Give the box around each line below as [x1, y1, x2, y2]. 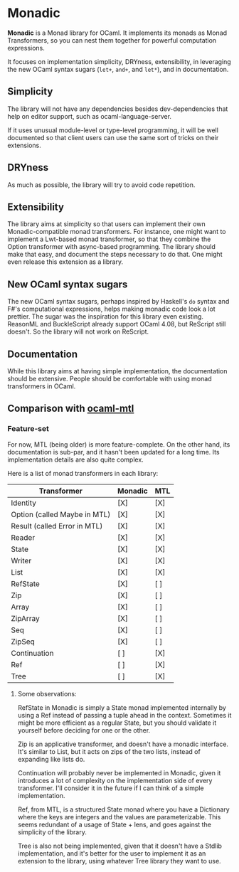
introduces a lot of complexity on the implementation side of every [17, 776, 213, 785]
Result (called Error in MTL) [11, 521, 103, 531]
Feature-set [7, 424, 50, 434]
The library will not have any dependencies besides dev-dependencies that [7, 105, 228, 113]
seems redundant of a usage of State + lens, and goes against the [17, 820, 212, 829]
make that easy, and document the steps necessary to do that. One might [7, 250, 223, 259]
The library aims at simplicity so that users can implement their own [7, 220, 206, 228]
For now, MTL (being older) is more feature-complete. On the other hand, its [7, 440, 230, 449]
